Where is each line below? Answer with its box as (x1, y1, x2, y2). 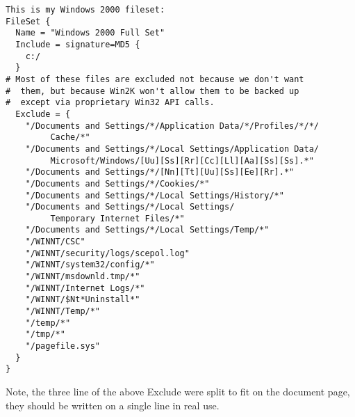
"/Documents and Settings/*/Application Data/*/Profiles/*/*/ (25, 120, 320, 131)
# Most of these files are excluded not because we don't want (6, 74, 304, 84)
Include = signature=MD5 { (15, 39, 140, 49)
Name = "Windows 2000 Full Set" (15, 28, 165, 38)
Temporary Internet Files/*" (50, 213, 185, 223)
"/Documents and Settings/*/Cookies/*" (25, 178, 210, 189)
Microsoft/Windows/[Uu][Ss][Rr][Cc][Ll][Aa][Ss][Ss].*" (50, 155, 314, 166)
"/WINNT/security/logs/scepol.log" (25, 248, 190, 258)
